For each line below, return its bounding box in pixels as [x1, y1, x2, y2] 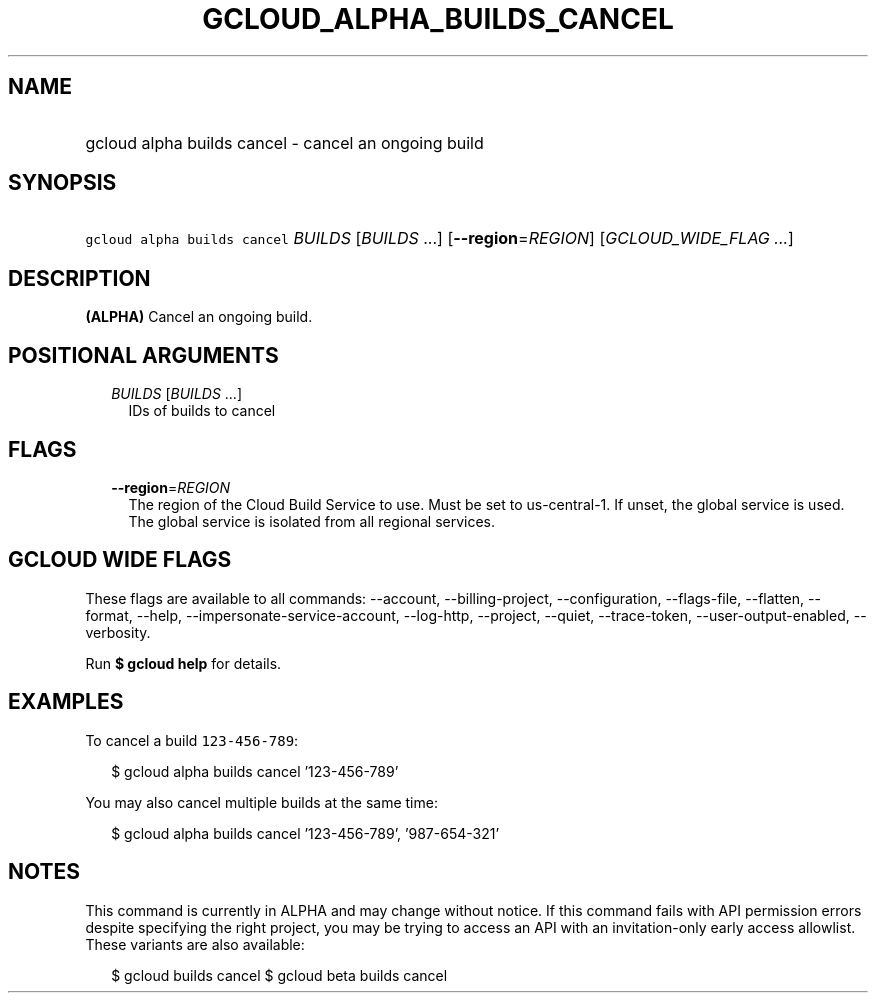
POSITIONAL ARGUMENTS [8, 342, 279, 368]
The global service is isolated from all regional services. [128, 512, 496, 530]
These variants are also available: [85, 935, 305, 953]
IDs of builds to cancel [128, 402, 276, 420]
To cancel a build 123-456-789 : [85, 731, 299, 749]
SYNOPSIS [8, 170, 117, 196]
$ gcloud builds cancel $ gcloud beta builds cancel [111, 966, 448, 984]
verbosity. [85, 623, 151, 641]
